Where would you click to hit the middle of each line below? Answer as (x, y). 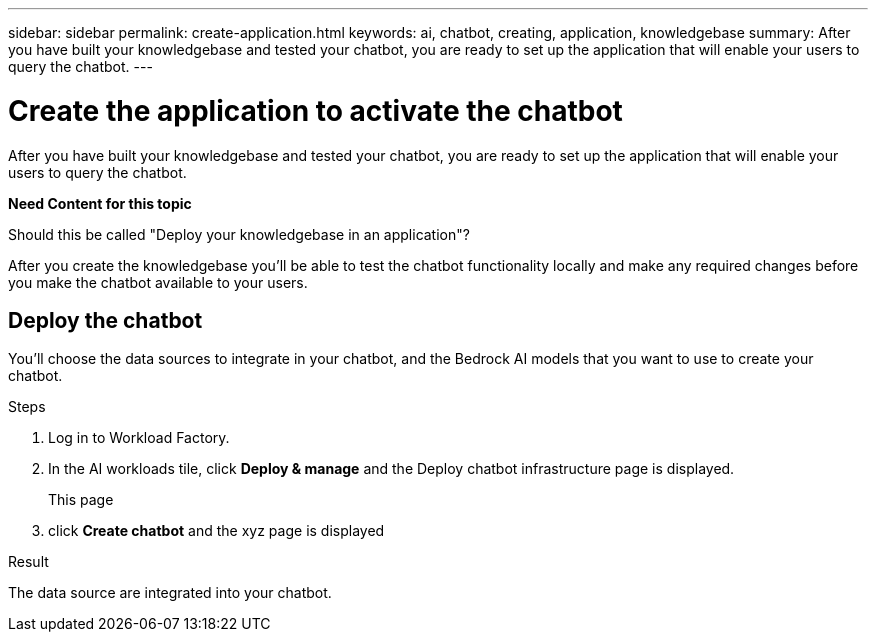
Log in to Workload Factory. (139, 438)
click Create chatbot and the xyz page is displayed (216, 531)
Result (28, 562)
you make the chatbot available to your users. (158, 282)
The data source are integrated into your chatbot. (170, 593)
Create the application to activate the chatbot (315, 110)
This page (81, 500)
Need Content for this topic (100, 203)
